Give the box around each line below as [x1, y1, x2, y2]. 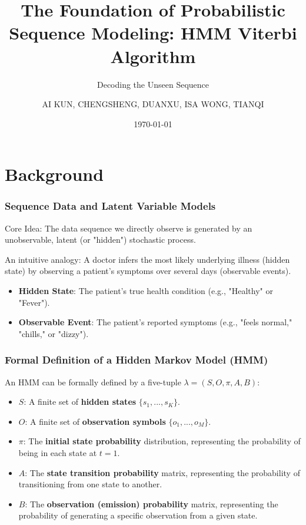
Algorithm [110, 44, 196, 68]
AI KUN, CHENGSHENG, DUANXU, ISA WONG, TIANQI [42, 98, 264, 110]
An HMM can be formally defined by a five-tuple [5, 375, 181, 388]
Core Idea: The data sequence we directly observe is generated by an [5, 222, 252, 234]
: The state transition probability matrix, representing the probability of [25, 466, 300, 478]
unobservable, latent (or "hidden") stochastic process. [5, 233, 196, 246]
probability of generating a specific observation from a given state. [18, 509, 258, 521]
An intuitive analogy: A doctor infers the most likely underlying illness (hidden [5, 253, 290, 265]
